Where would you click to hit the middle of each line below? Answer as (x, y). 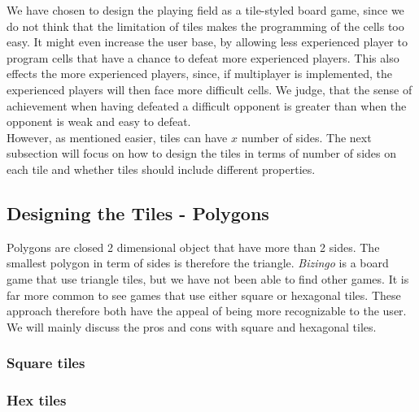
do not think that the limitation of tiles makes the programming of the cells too (205, 26)
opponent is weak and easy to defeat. (99, 121)
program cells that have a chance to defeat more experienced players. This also (203, 57)
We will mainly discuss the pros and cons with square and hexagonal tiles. (192, 326)
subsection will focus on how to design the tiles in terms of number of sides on (201, 153)
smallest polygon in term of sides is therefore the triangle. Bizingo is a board (198, 263)
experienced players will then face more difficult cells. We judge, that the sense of (209, 89)
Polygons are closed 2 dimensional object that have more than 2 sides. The (193, 247)
